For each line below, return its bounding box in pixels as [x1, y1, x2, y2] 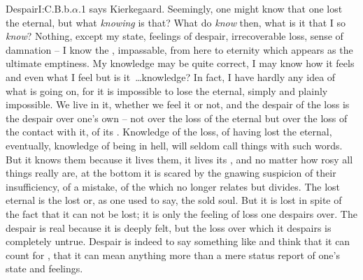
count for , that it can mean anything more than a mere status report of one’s [6, 247, 340, 262]
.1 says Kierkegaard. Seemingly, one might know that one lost [78, 1, 343, 15]
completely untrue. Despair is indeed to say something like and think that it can [6, 234, 350, 249]
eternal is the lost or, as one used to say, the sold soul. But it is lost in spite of [6, 193, 342, 207]
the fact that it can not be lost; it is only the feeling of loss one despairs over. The [6, 206, 357, 221]
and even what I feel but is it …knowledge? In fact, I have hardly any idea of [6, 69, 336, 84]
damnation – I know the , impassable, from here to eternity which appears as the [6, 42, 353, 57]
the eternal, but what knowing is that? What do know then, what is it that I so [6, 15, 346, 29]
